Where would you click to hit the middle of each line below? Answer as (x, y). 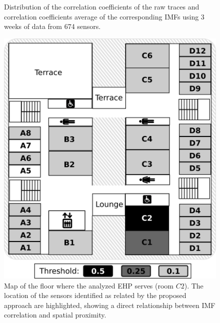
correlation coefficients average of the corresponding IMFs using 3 (104, 16)
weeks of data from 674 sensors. (52, 26)
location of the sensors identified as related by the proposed (95, 295)
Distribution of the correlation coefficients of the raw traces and (102, 6)
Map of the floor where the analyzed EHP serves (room (89, 285)
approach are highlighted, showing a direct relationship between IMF (110, 305)
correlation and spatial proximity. (55, 315)
